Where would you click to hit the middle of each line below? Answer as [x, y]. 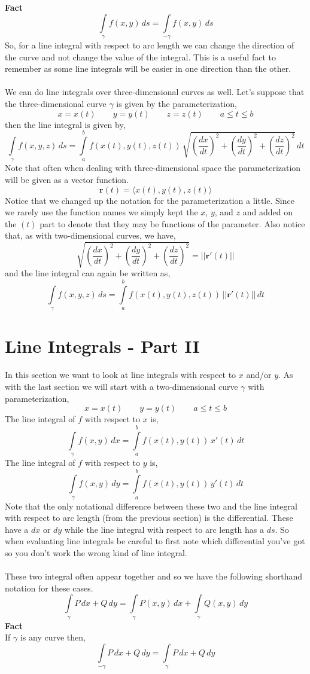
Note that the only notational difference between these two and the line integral [151, 506]
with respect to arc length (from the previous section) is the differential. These [149, 518]
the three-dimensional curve [56, 103]
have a [17, 529]
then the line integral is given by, [65, 124]
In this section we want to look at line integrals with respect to [121, 375]
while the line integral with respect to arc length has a [164, 529]
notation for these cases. [49, 588]
